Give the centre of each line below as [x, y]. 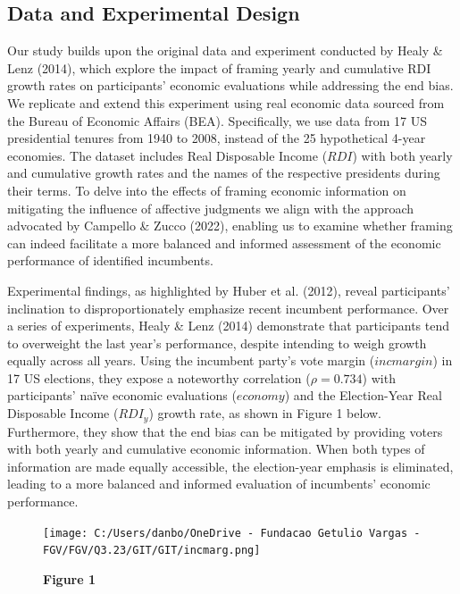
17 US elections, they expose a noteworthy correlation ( [159, 377]
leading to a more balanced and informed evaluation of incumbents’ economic [219, 484]
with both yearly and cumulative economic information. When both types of [216, 449]
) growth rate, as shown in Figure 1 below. [265, 413]
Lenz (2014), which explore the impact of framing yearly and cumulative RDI [219, 67]
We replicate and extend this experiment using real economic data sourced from [226, 102]
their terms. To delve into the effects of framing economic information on [207, 190]
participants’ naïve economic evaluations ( [122, 395]
